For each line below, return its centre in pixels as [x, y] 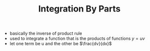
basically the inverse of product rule [46, 33]
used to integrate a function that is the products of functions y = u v [77, 38]
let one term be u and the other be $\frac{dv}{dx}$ [61, 44]
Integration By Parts [79, 9]
